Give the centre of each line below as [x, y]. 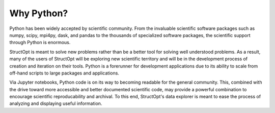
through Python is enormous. [40, 43]
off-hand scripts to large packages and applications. [64, 73]
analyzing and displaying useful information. [56, 103]
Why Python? [39, 13]
